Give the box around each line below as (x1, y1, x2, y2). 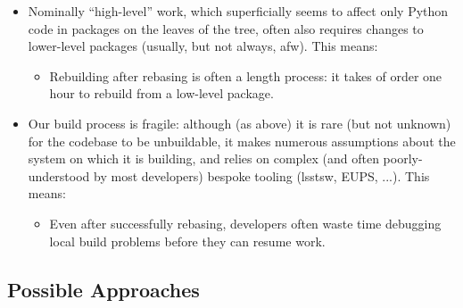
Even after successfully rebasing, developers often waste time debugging (49, 213, 442, 232)
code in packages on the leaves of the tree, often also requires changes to (28, 19, 424, 37)
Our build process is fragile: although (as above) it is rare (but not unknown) (28, 113, 451, 132)
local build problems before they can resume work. (49, 231, 326, 250)
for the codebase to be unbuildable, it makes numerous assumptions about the (28, 131, 456, 150)
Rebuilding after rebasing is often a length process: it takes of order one (49, 66, 442, 85)
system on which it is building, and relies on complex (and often (28, 149, 379, 168)
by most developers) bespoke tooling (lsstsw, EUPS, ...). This (94, 166, 430, 185)
